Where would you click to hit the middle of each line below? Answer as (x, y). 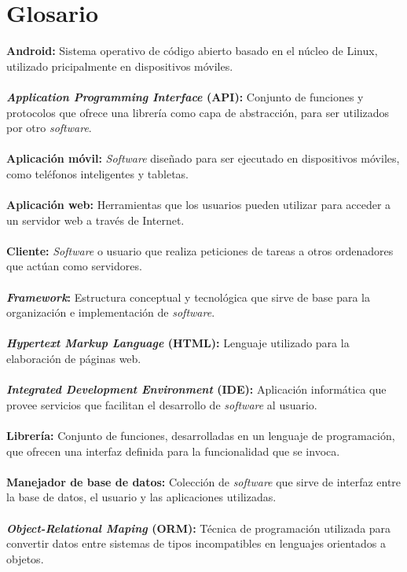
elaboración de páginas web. (74, 358)
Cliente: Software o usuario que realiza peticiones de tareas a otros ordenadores (200, 250)
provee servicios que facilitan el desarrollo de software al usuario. (162, 404)
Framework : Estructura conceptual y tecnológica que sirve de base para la (188, 297)
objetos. (25, 558)
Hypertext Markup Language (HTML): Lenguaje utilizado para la (178, 343)
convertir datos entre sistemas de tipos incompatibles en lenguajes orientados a (196, 543)
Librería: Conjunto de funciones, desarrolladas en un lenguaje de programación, (201, 435)
